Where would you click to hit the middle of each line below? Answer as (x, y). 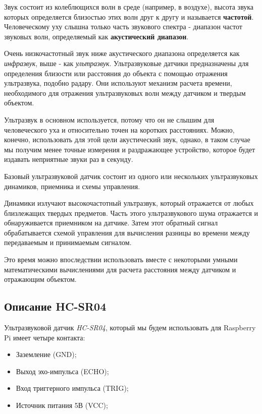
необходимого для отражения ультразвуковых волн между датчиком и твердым (125, 93)
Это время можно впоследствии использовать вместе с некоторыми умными (121, 259)
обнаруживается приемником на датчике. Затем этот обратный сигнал (111, 223)
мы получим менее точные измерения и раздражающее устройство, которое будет (130, 149)
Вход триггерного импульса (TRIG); (72, 388)
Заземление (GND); (46, 354)
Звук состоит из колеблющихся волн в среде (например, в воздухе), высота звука (129, 7)
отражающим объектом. (40, 279)
